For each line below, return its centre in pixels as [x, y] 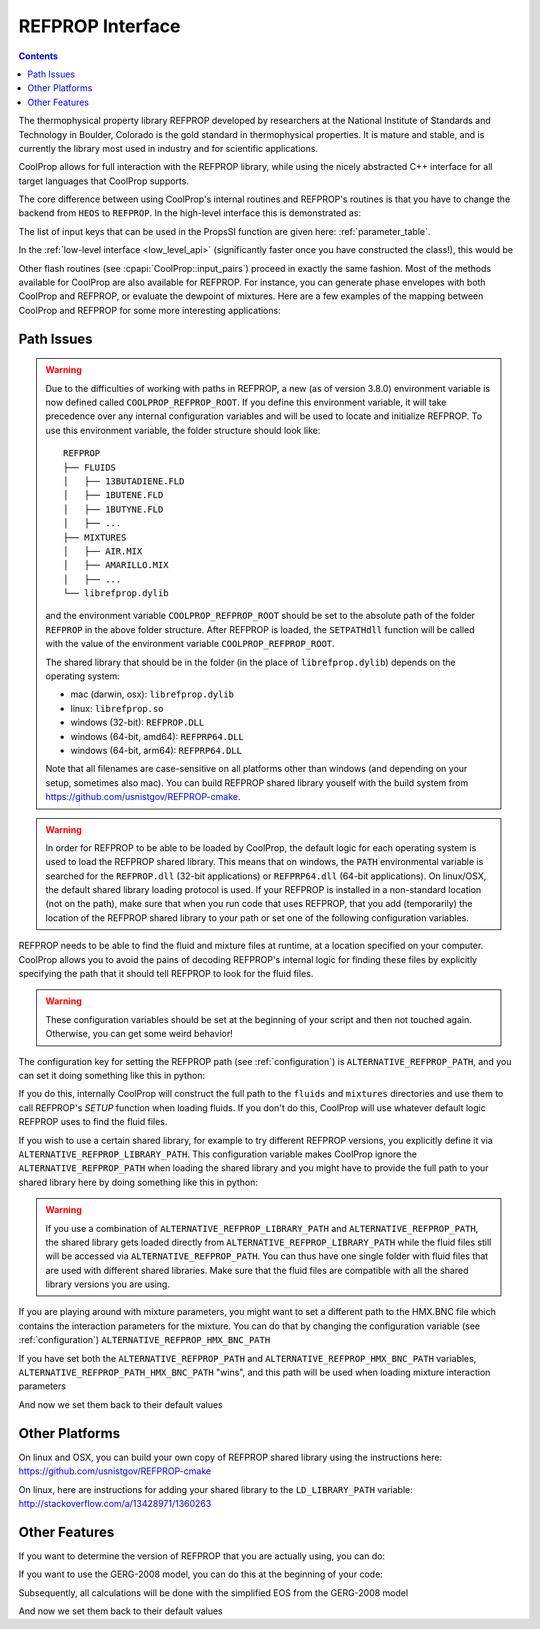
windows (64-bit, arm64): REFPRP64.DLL [156, 750]
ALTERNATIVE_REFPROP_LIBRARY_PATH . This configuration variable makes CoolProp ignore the [217, 1154]
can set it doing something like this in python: [111, 1075]
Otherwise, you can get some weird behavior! [139, 1034]
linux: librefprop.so [117, 708]
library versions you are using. [107, 1284]
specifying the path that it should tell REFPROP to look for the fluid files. [166, 974]
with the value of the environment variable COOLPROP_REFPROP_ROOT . [190, 644]
